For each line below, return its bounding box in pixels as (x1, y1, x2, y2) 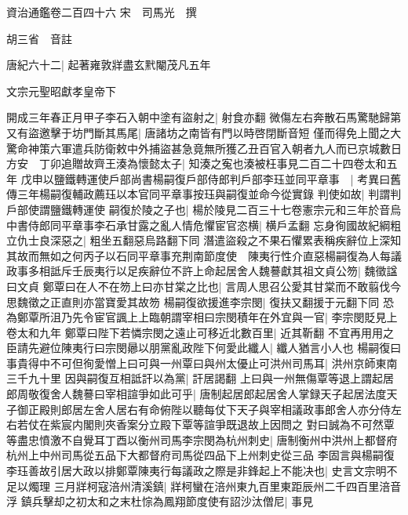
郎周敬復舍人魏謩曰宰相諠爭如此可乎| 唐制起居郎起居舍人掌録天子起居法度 (6, 386, 387, 402)
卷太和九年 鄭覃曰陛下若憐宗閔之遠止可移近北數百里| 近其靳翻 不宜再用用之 (6, 324, 394, 340)
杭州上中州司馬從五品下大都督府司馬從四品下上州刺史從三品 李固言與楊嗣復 (6, 447, 395, 463)
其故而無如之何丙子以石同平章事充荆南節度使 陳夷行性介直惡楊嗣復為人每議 (6, 247, 402, 263)
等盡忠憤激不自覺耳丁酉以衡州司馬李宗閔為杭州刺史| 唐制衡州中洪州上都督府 (6, 431, 398, 448)
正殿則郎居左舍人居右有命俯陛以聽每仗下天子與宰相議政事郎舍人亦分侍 (27, 401, 391, 417)
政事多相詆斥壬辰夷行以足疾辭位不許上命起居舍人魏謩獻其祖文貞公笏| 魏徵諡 (6, 263, 398, 279)
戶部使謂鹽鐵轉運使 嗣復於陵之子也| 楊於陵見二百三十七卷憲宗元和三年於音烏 (6, 201, 402, 217)
